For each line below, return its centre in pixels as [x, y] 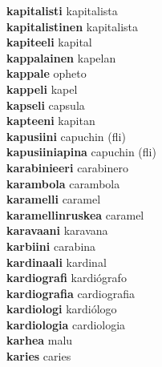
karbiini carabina [51, 246]
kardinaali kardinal [57, 262]
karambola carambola [63, 183]
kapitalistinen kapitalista [73, 26]
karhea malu [40, 340]
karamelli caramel [54, 199]
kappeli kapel [42, 89]
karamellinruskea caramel [75, 214]
